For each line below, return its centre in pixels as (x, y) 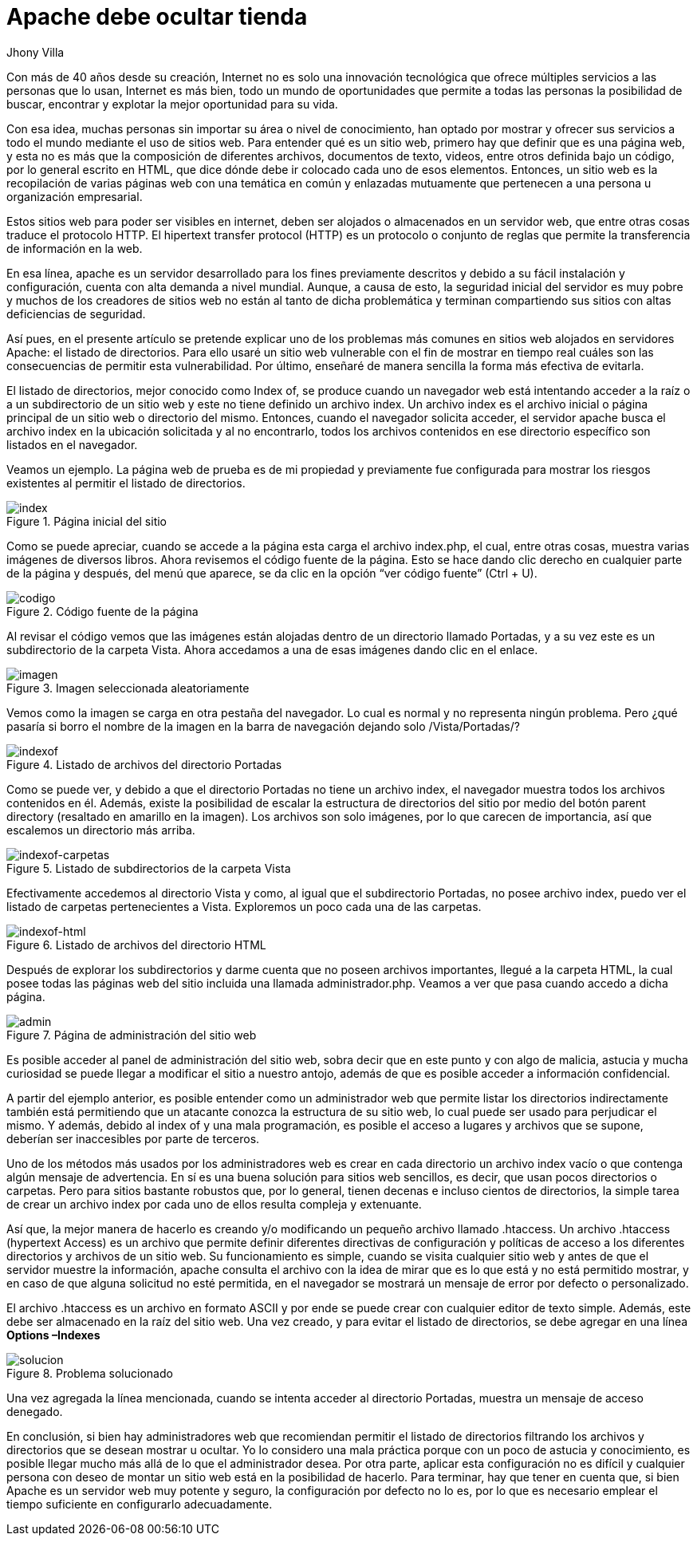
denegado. (35, 1411)
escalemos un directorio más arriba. (101, 830)
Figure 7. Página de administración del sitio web (132, 1035)
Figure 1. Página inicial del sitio (87, 521)
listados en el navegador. (72, 444)
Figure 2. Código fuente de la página (102, 611)
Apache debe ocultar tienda (157, 17)
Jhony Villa (35, 52)
